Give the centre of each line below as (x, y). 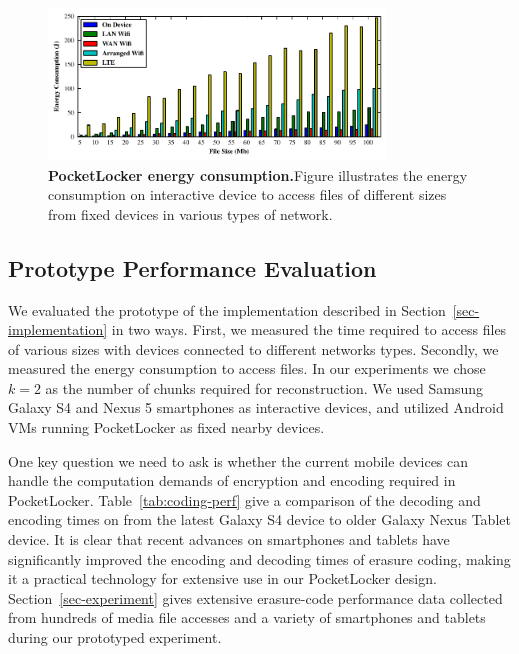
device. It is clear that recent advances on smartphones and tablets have (229, 539)
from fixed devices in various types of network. (190, 213)
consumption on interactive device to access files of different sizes (247, 194)
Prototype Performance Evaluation (192, 267)
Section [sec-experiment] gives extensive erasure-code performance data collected (255, 597)
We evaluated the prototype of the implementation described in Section (227, 309)
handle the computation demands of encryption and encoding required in (232, 480)
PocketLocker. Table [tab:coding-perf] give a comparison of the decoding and (244, 499)
